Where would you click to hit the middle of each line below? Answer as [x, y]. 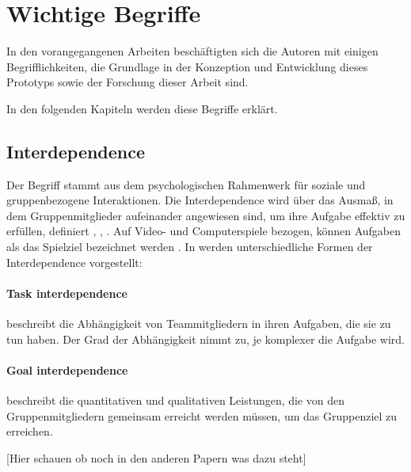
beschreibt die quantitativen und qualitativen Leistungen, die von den [176, 400]
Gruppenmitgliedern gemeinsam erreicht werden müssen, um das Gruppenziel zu [202, 415]
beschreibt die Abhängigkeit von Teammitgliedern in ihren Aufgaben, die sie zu [199, 324]
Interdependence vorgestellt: [74, 262]
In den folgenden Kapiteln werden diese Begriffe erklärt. [142, 108]
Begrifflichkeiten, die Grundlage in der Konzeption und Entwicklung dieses [187, 66]
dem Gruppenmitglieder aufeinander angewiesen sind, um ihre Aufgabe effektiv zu [206, 215]
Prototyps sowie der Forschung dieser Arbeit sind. [127, 82]
